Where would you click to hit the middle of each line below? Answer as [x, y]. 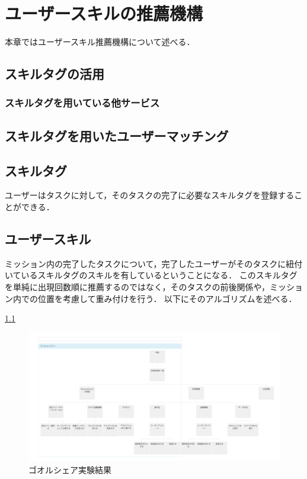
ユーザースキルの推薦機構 [104, 13]
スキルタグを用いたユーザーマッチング [117, 135]
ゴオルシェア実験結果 [70, 470]
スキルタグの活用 [55, 74]
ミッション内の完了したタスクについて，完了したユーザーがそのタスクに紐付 [154, 263]
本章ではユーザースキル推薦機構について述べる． [100, 42]
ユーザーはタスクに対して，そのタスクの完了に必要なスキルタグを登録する [150, 195]
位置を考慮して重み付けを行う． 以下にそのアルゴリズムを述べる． [167, 298]
